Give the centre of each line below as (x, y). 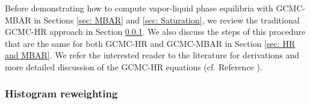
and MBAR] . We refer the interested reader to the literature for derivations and (152, 55)
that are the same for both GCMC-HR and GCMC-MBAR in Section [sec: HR (150, 43)
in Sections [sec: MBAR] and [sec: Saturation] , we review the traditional (167, 20)
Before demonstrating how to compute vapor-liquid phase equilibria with (139, 8)
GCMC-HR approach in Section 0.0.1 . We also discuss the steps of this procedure (155, 32)
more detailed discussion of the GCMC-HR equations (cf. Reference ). (134, 66)
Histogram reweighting (61, 93)
